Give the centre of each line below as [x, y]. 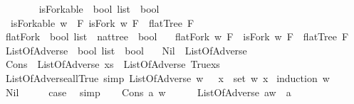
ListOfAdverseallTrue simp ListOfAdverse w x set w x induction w [167, 77]
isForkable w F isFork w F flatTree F [102, 22]
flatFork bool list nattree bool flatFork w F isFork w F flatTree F [177, 36]
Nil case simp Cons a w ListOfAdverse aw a [148, 92]
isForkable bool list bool [99, 8]
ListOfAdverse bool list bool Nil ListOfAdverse [126, 50]
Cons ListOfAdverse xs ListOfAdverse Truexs [113, 64]
